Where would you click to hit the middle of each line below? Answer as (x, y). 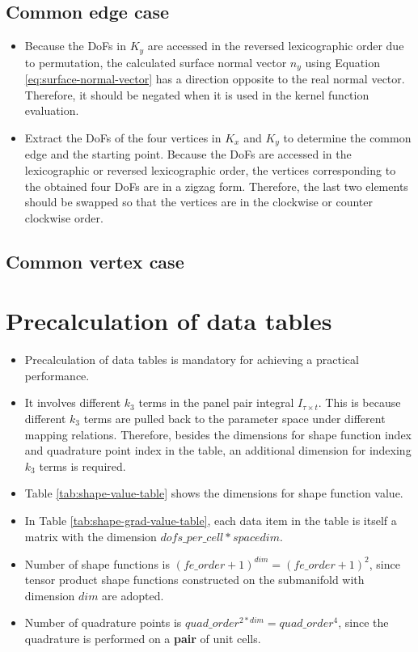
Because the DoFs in (75, 46)
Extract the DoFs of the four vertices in (123, 137)
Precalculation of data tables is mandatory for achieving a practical (192, 360)
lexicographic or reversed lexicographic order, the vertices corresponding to (210, 169)
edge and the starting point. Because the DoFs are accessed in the (188, 154)
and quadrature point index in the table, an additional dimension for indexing (218, 450)
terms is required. (82, 466)
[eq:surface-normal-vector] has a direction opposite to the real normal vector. (215, 79)
